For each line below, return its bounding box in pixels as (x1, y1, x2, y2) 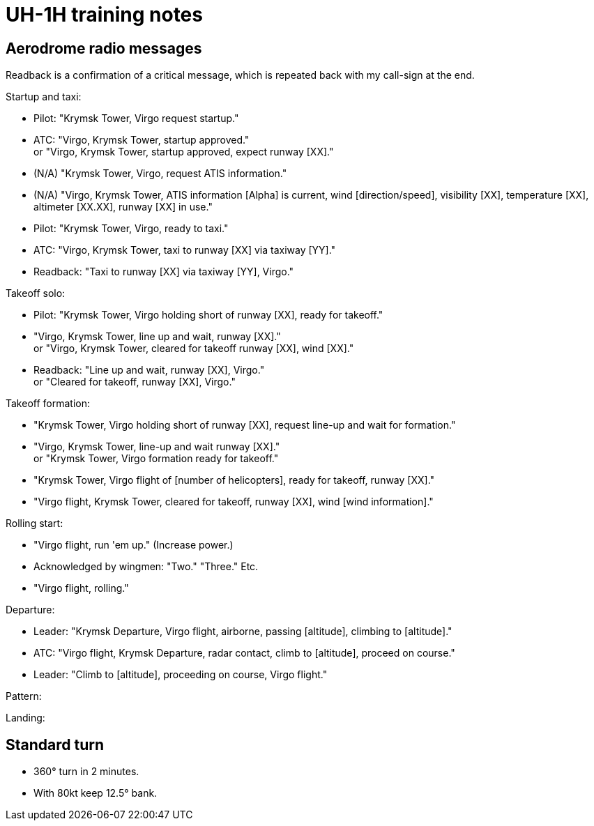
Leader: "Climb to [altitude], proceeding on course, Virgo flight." (33, 668, 328, 681)
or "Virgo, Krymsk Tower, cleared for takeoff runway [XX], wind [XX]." (33, 342, 354, 355)
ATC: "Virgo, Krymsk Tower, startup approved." (33, 134, 250, 146)
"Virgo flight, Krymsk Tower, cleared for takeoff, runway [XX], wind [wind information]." (33, 496, 434, 508)
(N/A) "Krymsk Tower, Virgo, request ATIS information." (33, 167, 287, 180)
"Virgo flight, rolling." (33, 582, 129, 595)
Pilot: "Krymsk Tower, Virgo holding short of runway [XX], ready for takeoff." (33, 309, 383, 321)
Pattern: (6, 690, 42, 703)
